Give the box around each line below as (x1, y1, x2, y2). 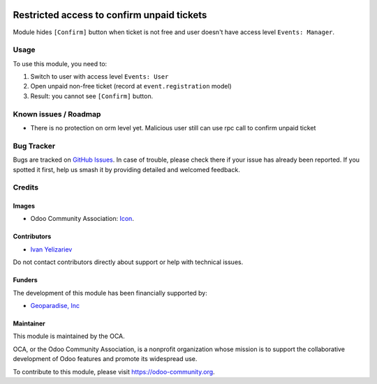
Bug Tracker (13, 141, 56, 151)
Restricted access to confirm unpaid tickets (13, 9, 207, 21)
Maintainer (13, 319, 45, 328)
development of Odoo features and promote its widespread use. (13, 355, 198, 363)
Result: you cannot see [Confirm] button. (30, 91, 154, 100)
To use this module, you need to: (13, 59, 108, 68)
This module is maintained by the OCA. (13, 332, 125, 341)
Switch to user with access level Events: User (30, 72, 169, 81)
